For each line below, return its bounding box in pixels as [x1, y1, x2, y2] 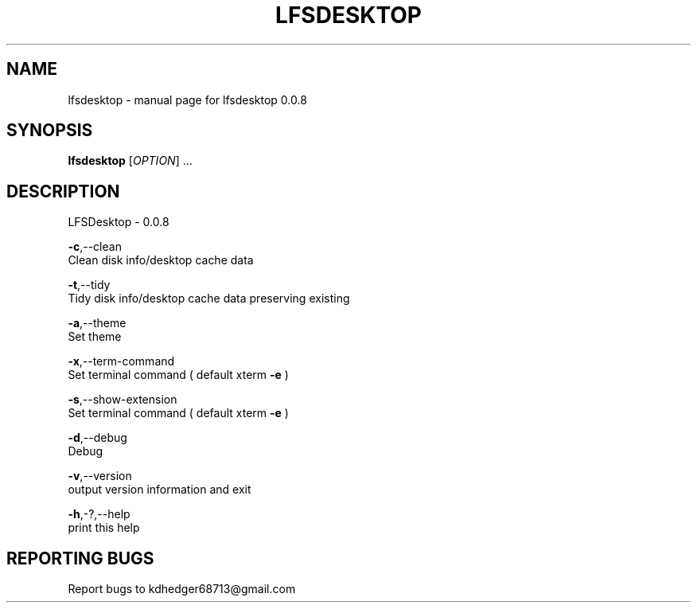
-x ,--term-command [68, 354, 175, 369]
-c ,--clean [68, 240, 122, 254]
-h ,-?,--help [68, 507, 130, 521]
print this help [68, 521, 140, 535]
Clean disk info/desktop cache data [68, 253, 254, 267]
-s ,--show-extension [68, 392, 177, 407]
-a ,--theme [68, 316, 127, 330]
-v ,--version [68, 469, 132, 483]
